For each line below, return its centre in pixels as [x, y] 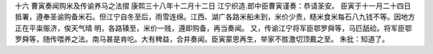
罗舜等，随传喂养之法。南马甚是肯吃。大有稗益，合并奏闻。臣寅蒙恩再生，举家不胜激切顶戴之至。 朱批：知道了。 [202, 39]
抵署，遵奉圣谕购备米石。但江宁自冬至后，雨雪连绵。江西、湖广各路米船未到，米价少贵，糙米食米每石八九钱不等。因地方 [215, 17]
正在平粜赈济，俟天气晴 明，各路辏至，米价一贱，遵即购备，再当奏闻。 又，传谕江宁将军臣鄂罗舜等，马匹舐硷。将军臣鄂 [213, 28]
